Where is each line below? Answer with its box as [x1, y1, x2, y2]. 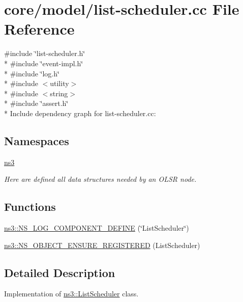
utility [50, 78, 69, 89]
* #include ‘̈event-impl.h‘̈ [4, 58, 83, 68]
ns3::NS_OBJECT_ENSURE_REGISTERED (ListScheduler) [4, 239, 200, 250]
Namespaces [4, 132, 69, 148]
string [50, 88, 68, 98]
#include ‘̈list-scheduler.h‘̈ [4, 48, 85, 59]
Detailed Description [4, 264, 115, 280]
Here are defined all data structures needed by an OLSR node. [4, 174, 197, 184]
